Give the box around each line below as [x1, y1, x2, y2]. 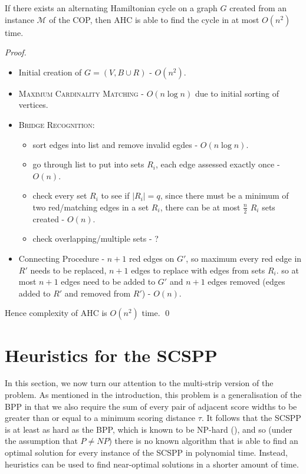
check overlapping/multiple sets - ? [32, 232, 159, 245]
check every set [32, 189, 87, 202]
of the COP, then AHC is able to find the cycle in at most [49, 13, 259, 25]
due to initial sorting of [195, 87, 279, 99]
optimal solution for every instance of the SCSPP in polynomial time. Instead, [5, 446, 288, 459]
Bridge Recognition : [18, 118, 95, 130]
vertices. [18, 98, 48, 111]
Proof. [5, 46, 27, 58]
